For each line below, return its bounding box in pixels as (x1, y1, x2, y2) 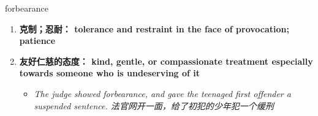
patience (19, 34, 56, 47)
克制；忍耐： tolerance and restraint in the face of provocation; (19, 22, 289, 35)
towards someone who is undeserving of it (19, 67, 200, 79)
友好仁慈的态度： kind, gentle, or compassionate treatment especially (19, 54, 313, 67)
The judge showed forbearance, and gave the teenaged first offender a (34, 87, 291, 100)
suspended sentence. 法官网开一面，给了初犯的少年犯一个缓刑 (34, 99, 274, 112)
